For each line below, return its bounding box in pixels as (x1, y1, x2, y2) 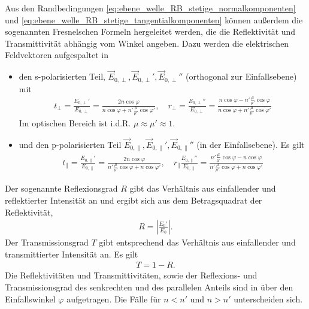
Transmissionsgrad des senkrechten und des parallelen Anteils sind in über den (5, 281, 293, 293)
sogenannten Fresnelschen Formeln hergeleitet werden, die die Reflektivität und (5, 25, 296, 38)
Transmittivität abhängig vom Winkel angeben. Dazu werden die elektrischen (5, 37, 289, 49)
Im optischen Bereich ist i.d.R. (19, 117, 131, 129)
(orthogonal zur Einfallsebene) (185, 70, 297, 83)
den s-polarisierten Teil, (19, 70, 105, 83)
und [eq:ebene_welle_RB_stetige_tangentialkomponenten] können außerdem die (5, 13, 303, 26)
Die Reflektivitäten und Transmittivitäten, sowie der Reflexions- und (5, 269, 257, 281)
